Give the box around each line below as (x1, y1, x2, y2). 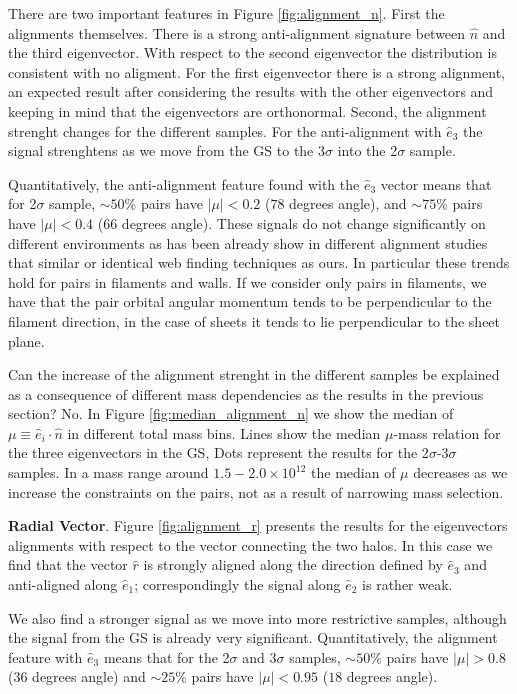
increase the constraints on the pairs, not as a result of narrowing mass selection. (8, 481, 504, 502)
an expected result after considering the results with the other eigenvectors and (8, 81, 494, 102)
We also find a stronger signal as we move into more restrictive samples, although (8, 607, 507, 628)
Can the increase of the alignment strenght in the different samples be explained (8, 364, 500, 385)
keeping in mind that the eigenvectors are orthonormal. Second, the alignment (8, 100, 487, 121)
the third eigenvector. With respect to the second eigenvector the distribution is (8, 42, 497, 63)
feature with (8, 646, 83, 667)
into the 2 (337, 140, 398, 161)
